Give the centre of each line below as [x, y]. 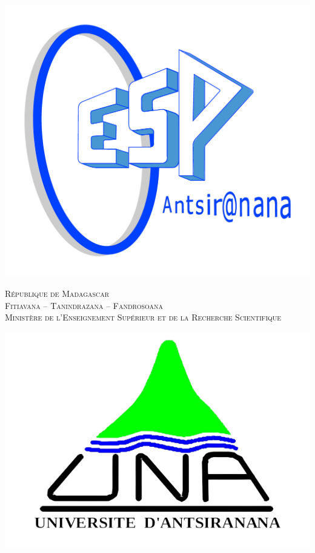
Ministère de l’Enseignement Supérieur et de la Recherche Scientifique [143, 317]
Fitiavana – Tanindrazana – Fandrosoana [84, 305]
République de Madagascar [57, 293]
